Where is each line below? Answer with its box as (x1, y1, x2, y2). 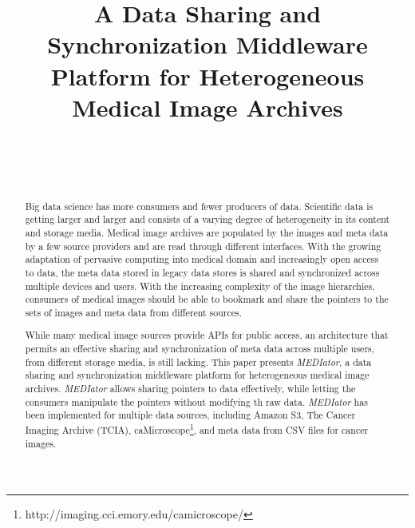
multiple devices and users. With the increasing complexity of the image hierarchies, (25, 279, 375, 292)
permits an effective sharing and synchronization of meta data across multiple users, (25, 342, 375, 355)
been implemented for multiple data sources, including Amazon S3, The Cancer (25, 408, 356, 422)
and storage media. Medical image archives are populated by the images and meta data (25, 225, 389, 239)
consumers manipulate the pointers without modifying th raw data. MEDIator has (25, 395, 368, 408)
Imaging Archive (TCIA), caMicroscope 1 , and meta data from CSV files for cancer (25, 421, 369, 437)
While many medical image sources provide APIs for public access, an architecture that (25, 328, 389, 342)
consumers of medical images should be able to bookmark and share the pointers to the (25, 292, 389, 306)
